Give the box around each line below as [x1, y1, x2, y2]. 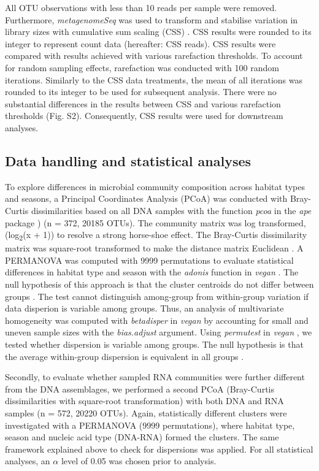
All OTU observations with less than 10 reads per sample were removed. [5, 1, 277, 13]
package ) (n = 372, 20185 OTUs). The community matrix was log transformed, [5, 216, 306, 229]
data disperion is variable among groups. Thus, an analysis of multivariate [5, 302, 284, 315]
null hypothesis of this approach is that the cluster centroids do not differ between [5, 278, 314, 291]
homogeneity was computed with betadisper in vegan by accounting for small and [5, 313, 309, 326]
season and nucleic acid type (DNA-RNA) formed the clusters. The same [5, 431, 279, 443]
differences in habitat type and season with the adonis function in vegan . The [5, 266, 299, 278]
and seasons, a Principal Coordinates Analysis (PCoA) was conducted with [5, 192, 288, 205]
